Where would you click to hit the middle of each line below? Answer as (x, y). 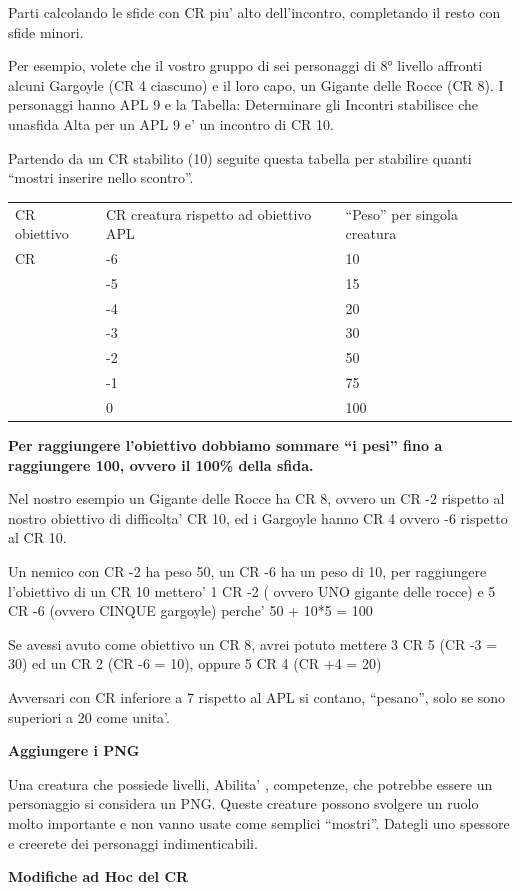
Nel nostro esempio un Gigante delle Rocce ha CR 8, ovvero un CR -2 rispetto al (256, 498)
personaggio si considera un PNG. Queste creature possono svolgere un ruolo (243, 803)
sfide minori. (46, 31)
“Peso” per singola (401, 213)
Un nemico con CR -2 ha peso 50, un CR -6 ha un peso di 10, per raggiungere (247, 571)
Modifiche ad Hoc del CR (98, 876)
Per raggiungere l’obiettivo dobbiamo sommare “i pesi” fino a (225, 445)
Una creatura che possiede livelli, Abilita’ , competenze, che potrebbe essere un (250, 783)
